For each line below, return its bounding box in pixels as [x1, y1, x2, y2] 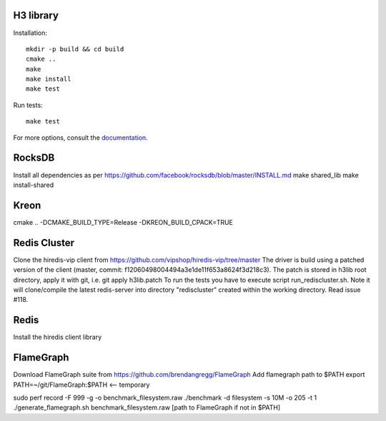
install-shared [13, 181, 54, 189]
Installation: [13, 29, 48, 37]
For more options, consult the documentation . [13, 133, 148, 142]
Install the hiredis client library [13, 333, 102, 342]
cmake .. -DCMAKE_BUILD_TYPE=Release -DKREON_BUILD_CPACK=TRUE [13, 218, 234, 226]
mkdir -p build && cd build [26, 45, 124, 53]
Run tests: [13, 101, 43, 109]
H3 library [13, 9, 59, 21]
